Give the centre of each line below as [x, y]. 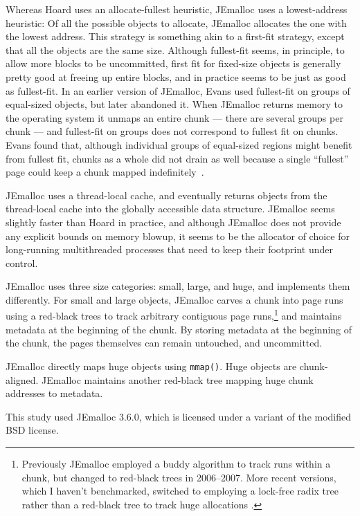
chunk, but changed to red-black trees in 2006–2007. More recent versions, [179, 477]
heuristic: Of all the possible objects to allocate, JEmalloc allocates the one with [176, 22]
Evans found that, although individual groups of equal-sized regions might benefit [179, 144]
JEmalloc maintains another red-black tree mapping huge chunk [178, 379]
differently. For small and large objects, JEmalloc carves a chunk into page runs [174, 299]
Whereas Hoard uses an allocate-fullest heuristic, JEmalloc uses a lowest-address [177, 9]
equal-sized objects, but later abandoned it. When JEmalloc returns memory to [174, 104]
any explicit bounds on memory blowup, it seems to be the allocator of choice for [178, 236]
